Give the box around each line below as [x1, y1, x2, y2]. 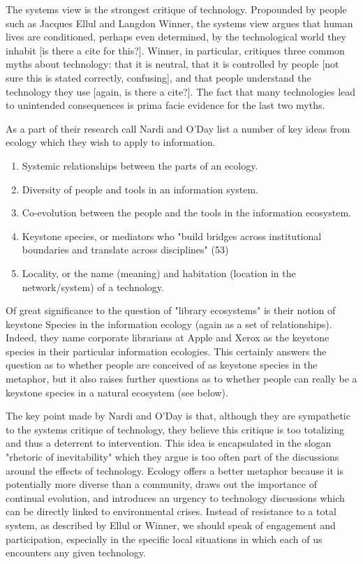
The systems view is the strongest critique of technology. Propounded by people [6, 2, 347, 16]
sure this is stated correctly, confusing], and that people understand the [6, 70, 311, 84]
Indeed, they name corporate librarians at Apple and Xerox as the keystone [6, 330, 329, 345]
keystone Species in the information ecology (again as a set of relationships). [6, 316, 332, 331]
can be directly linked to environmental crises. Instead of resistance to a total [6, 504, 336, 519]
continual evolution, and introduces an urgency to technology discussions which [6, 490, 345, 505]
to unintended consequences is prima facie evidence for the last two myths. [6, 98, 325, 112]
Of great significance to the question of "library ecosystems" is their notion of [6, 303, 336, 318]
